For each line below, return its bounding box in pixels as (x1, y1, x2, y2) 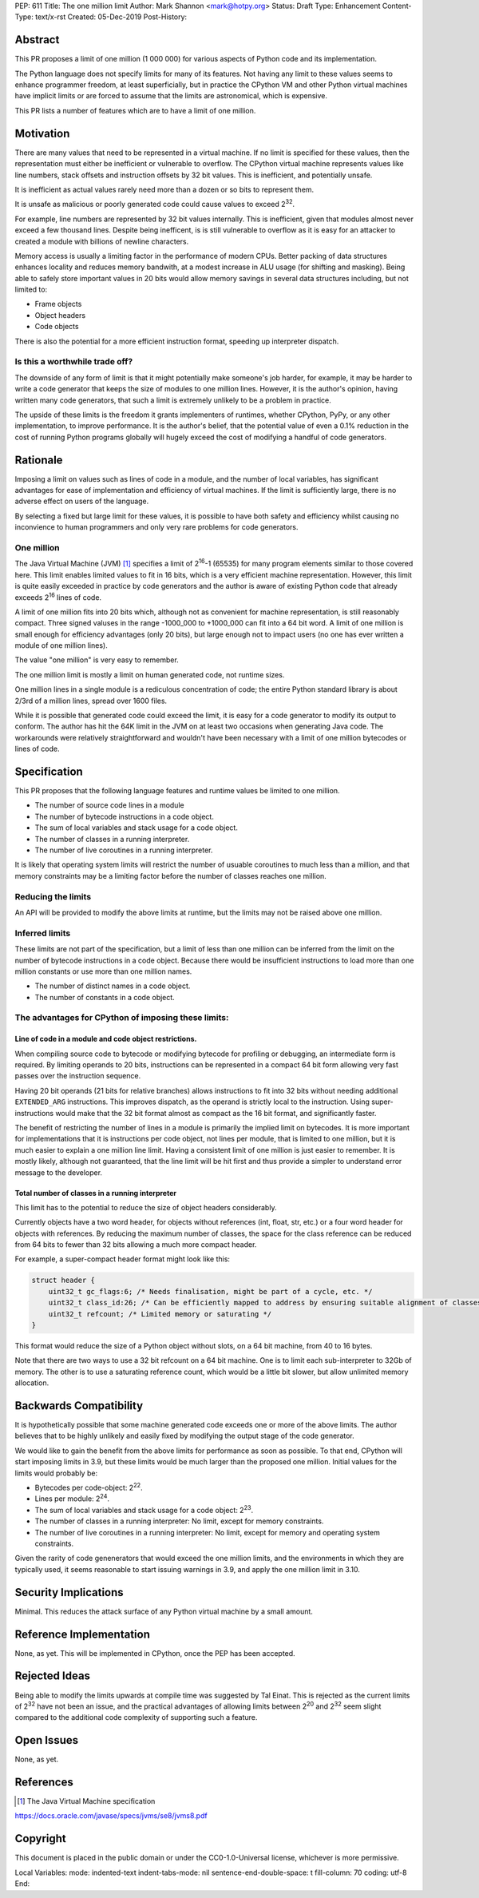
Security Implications (14, 1586, 124, 1599)
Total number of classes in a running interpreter (14, 1188, 177, 1197)
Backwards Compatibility (14, 1399, 144, 1412)
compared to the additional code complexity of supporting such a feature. (14, 1713, 258, 1722)
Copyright (14, 1832, 67, 1845)
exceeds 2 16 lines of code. (14, 591, 102, 602)
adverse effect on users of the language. (14, 496, 149, 506)
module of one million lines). (14, 641, 108, 650)
